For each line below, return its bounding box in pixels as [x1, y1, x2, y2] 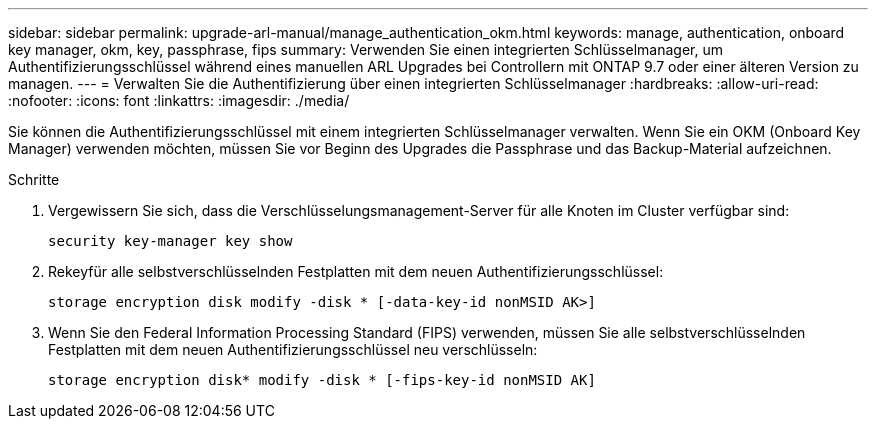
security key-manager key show [48, 233, 293, 249]
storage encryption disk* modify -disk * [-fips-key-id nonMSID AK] [48, 372, 596, 388]
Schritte [8, 171, 60, 188]
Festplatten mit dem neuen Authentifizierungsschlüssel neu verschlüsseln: [48, 341, 538, 358]
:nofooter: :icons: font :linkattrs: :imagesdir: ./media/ [8, 92, 350, 109]
